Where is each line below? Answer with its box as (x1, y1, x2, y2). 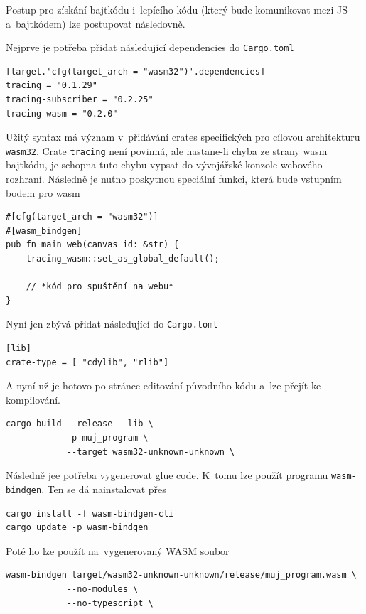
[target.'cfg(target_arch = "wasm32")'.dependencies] (6, 66, 266, 77)
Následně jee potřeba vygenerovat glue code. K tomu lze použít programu (6, 468, 328, 483)
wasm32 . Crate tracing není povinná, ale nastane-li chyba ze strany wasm (6, 143, 328, 158)
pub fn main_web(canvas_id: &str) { (6, 239, 179, 250)
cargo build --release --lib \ (6, 419, 154, 429)
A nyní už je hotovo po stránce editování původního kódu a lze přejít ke (6, 378, 321, 393)
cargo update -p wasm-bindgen (6, 522, 149, 533)
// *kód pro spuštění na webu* (26, 281, 174, 292)
